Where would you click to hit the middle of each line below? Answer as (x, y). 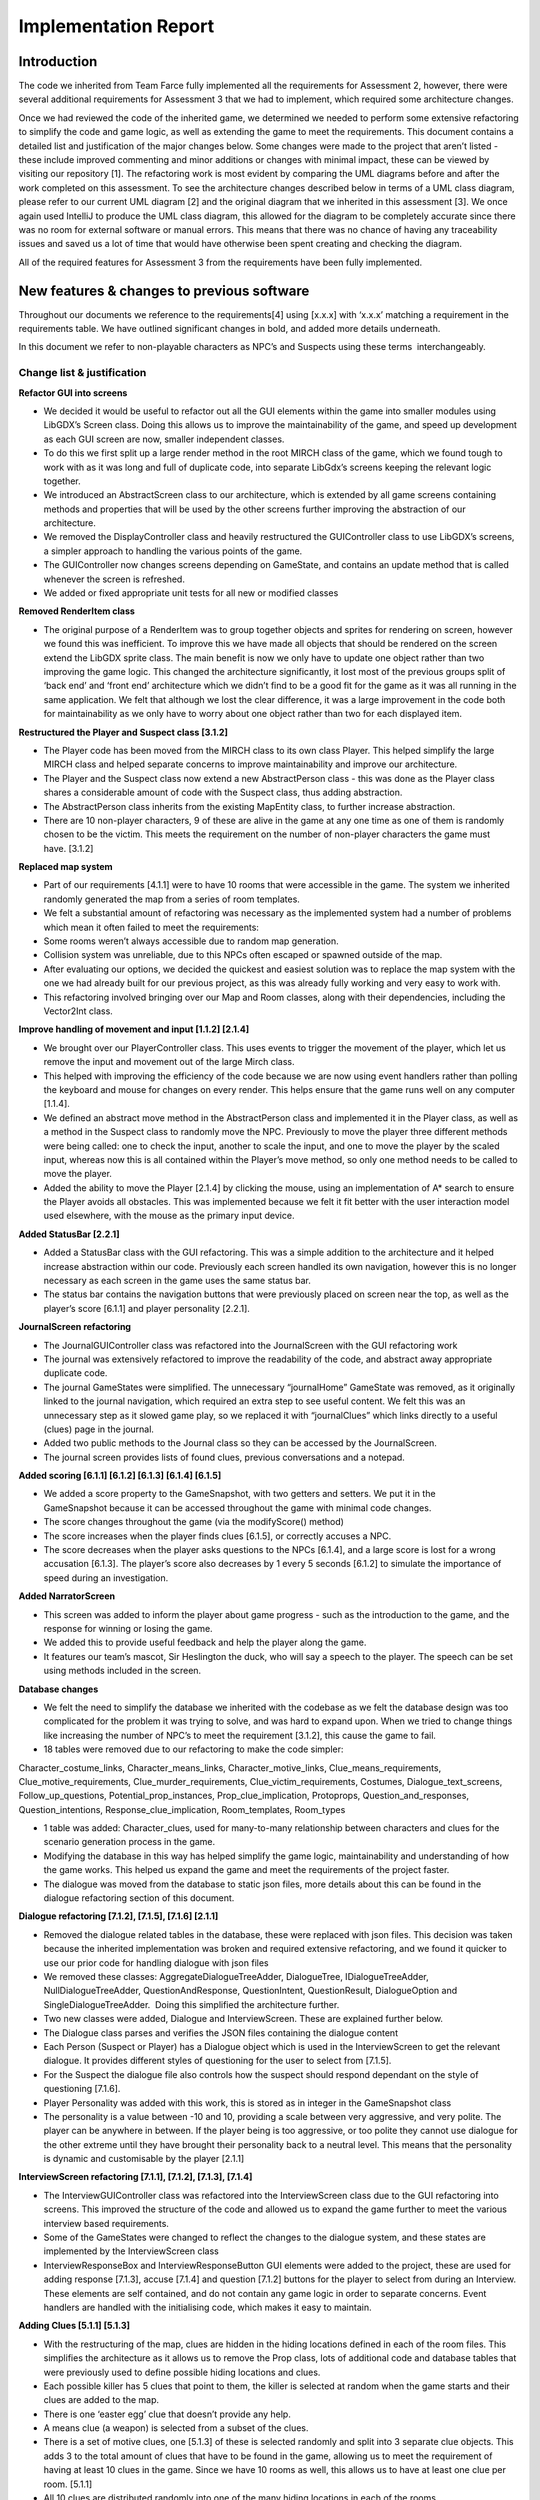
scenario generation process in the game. (129, 1842)
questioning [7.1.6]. (82, 2089)
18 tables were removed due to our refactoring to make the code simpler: (193, 1749)
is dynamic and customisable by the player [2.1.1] (144, 2159)
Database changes (58, 1689)
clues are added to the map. (101, 2400)
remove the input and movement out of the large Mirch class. (169, 1062)
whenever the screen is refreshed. (114, 579)
